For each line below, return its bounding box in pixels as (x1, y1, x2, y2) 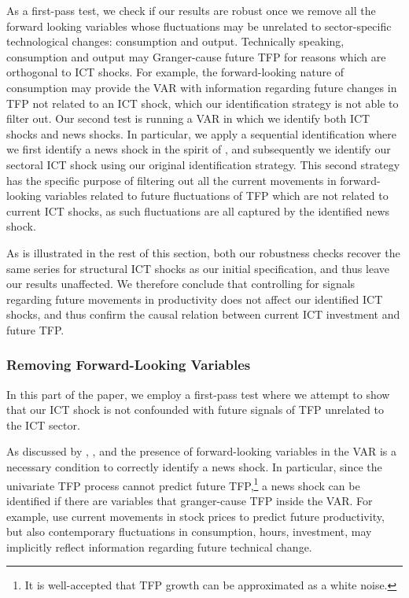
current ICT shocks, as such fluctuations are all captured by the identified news (6, 202, 390, 219)
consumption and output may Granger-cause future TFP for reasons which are (6, 48, 386, 65)
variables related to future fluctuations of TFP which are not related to (45, 187, 389, 204)
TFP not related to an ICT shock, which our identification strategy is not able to (6, 94, 399, 111)
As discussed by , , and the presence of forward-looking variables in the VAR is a (6, 443, 396, 460)
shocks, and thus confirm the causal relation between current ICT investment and (6, 306, 400, 323)
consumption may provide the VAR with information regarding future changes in (6, 79, 397, 95)
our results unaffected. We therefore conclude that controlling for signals (6, 275, 356, 292)
